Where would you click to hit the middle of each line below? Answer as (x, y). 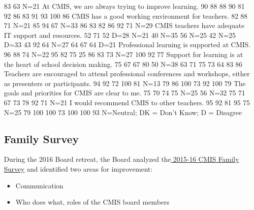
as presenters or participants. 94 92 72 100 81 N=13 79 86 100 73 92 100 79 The (125, 83)
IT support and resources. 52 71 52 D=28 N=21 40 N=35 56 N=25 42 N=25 (120, 35)
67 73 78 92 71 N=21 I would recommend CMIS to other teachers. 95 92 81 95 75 (127, 102)
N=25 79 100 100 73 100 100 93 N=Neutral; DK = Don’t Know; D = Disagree (123, 112)
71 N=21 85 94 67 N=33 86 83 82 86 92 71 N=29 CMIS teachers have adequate (124, 25)
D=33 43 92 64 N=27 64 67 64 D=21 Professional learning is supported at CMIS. (127, 45)
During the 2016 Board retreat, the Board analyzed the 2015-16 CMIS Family (122, 159)
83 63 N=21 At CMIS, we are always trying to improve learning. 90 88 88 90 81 (125, 6)
